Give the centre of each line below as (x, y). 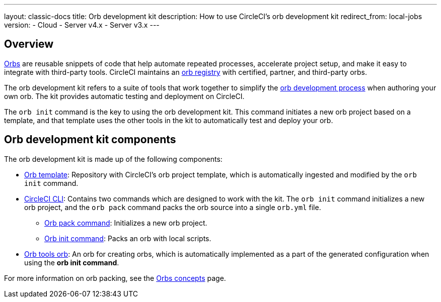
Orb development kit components (90, 140)
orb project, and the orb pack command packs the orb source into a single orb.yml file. (173, 207)
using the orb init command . (72, 262)
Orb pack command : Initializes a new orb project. (126, 223)
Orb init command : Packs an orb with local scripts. (128, 238)
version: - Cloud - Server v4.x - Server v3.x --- (82, 25)
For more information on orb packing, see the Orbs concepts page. (115, 278)
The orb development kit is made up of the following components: (113, 159)
